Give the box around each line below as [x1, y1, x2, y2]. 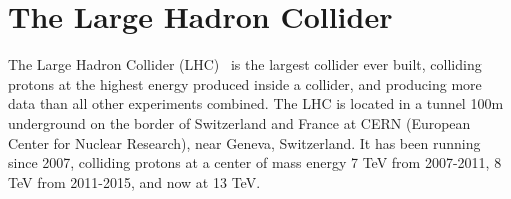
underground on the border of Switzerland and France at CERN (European [8, 112, 471, 133]
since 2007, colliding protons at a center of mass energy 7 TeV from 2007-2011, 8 [8, 152, 502, 173]
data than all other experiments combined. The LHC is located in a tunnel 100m [8, 93, 504, 114]
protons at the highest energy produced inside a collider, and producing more [8, 73, 482, 94]
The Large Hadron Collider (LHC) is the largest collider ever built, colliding [8, 54, 482, 75]
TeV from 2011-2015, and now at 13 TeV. [8, 171, 261, 192]
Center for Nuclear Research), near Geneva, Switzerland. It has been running [8, 132, 481, 153]
